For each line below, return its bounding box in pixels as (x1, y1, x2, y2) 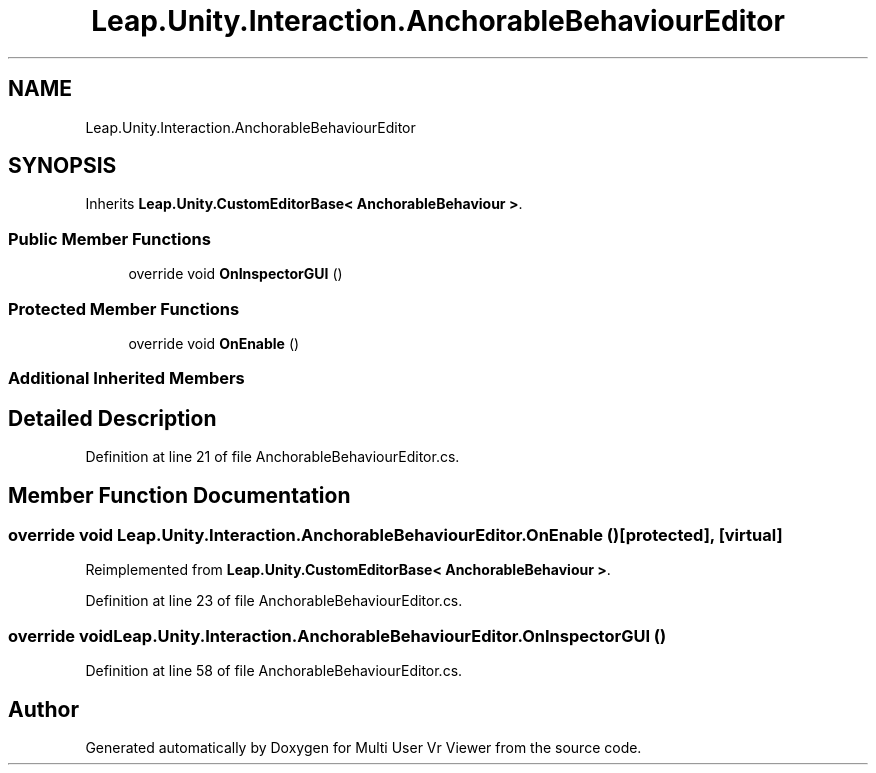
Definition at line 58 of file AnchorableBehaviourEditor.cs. (85, 662, 463, 680)
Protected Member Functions (8, 298, 240, 319)
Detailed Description (8, 405, 217, 431)
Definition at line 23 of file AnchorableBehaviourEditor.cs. (85, 592, 463, 610)
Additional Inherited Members (8, 368, 245, 389)
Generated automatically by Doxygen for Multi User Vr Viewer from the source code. (85, 738, 642, 756)
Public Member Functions (8, 228, 211, 249)
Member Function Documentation (8, 482, 351, 508)
